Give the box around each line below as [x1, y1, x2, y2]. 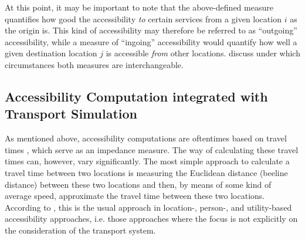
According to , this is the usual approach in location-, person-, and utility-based [5, 201, 292, 213]
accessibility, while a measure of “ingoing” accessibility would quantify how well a [5, 35, 297, 48]
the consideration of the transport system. [5, 224, 156, 236]
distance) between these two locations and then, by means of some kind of [5, 178, 272, 190]
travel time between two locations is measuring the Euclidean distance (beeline [5, 166, 288, 178]
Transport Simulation [5, 104, 137, 123]
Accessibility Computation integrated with [5, 87, 268, 105]
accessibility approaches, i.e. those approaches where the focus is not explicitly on [5, 212, 298, 225]
